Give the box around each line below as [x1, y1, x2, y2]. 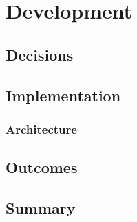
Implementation [6, 84, 121, 105]
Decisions [6, 43, 74, 65]
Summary [6, 196, 76, 218]
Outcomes [6, 157, 78, 178]
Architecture [6, 120, 77, 137]
